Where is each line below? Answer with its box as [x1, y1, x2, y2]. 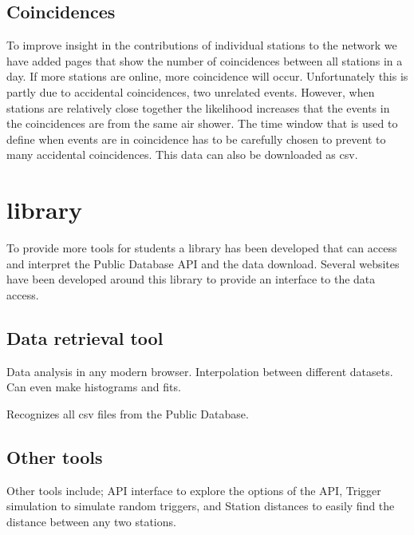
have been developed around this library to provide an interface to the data [6, 271, 376, 287]
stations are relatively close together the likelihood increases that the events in [6, 99, 390, 116]
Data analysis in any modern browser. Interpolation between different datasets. [6, 363, 393, 379]
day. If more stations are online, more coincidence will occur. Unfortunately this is [6, 68, 408, 85]
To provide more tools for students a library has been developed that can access [6, 240, 397, 256]
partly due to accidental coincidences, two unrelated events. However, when [6, 83, 375, 100]
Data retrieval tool [6, 325, 164, 350]
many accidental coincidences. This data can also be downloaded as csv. [6, 146, 358, 163]
